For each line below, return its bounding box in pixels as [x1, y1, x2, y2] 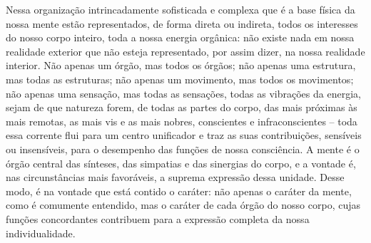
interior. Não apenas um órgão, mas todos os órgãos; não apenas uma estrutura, [6, 58, 356, 73]
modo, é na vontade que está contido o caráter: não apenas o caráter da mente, [6, 183, 352, 198]
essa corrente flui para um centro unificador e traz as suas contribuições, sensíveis [6, 128, 362, 143]
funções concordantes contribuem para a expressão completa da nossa [6, 211, 310, 226]
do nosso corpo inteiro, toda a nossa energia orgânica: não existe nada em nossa [6, 30, 355, 45]
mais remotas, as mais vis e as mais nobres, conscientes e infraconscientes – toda [6, 113, 357, 128]
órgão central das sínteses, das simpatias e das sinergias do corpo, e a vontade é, [6, 155, 356, 170]
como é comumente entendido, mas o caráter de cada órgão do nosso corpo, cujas [6, 197, 360, 212]
